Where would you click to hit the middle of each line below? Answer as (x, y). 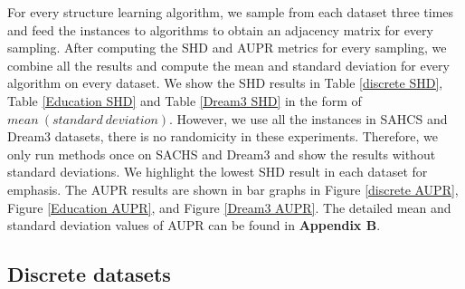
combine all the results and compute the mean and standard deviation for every (228, 65)
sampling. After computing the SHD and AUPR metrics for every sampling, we (227, 48)
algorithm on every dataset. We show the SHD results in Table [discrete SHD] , (225, 83)
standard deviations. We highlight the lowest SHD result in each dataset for (218, 172)
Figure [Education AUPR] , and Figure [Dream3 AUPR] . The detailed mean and (229, 207)
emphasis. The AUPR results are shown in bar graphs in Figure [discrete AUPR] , (233, 189)
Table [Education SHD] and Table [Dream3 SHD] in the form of (185, 100)
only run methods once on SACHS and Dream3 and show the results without (222, 154)
